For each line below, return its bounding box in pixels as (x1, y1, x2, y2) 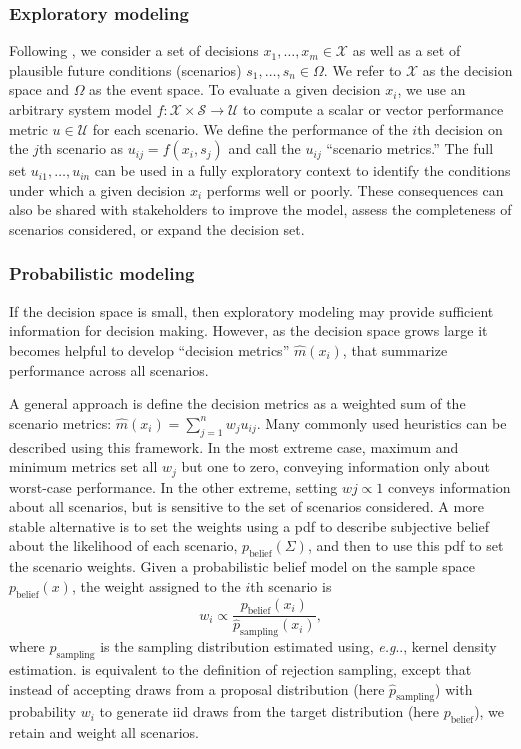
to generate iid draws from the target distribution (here (99, 701, 440, 722)
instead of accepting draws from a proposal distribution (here (9, 678, 385, 699)
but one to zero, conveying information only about (181, 456, 491, 477)
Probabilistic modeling (9, 261, 195, 286)
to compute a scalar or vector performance (243, 99, 504, 119)
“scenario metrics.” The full (326, 138, 494, 159)
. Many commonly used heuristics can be (256, 412, 507, 433)
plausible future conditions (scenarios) (9, 59, 242, 80)
